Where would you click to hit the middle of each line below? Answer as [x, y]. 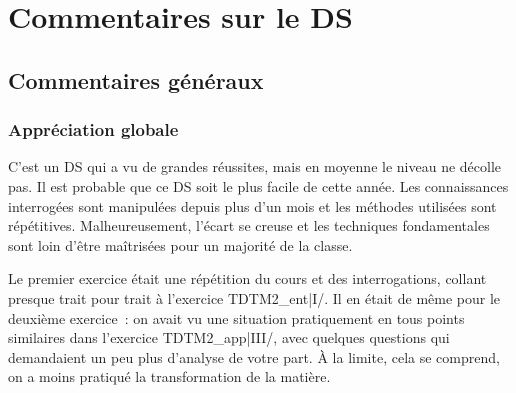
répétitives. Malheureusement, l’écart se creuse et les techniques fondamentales [249, 225]
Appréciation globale [93, 129]
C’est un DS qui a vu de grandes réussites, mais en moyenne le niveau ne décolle [255, 166]
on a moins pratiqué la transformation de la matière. [169, 376]
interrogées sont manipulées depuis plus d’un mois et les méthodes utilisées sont [252, 205]
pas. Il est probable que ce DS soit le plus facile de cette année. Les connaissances [258, 185]
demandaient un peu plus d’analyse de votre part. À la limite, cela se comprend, [254, 356]
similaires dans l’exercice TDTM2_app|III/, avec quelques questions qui [229, 337]
